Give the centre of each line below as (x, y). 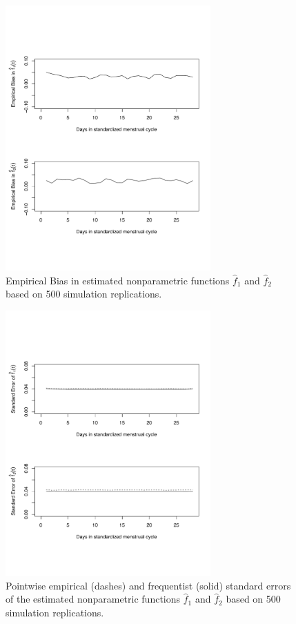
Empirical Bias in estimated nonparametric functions (118, 280)
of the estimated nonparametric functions (93, 599)
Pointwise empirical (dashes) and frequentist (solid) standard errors (148, 585)
